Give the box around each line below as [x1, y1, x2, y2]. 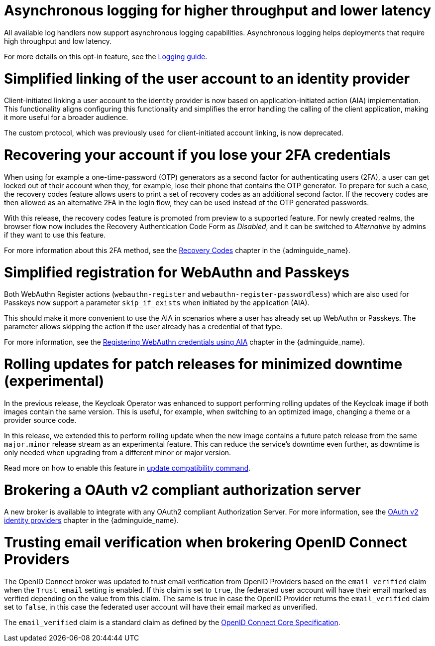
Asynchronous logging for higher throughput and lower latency [4, 2, 432, 19]
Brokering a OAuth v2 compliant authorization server [4, 481, 361, 499]
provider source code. [4, 415, 77, 424]
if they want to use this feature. [4, 230, 106, 239]
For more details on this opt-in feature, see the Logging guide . [4, 52, 208, 61]
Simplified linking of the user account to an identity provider [4, 70, 410, 87]
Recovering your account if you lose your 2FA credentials [4, 146, 391, 163]
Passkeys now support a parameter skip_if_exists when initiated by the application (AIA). [4, 298, 310, 307]
